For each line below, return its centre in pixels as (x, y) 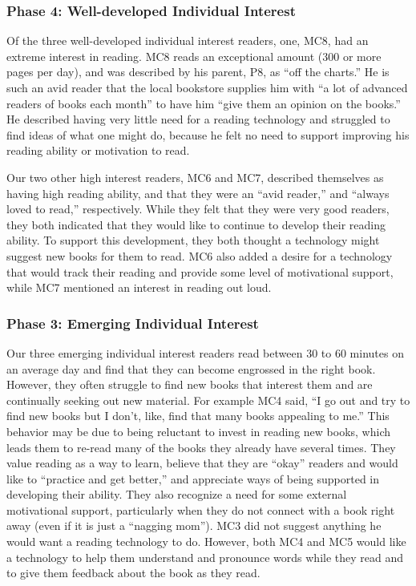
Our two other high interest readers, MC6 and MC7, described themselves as (195, 177)
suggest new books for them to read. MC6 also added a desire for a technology (200, 255)
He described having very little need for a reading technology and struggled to (198, 119)
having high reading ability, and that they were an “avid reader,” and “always (198, 193)
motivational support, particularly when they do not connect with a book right (201, 509)
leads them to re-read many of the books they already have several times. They (201, 447)
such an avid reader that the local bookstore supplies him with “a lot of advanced (207, 87)
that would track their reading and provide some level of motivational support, (200, 271)
